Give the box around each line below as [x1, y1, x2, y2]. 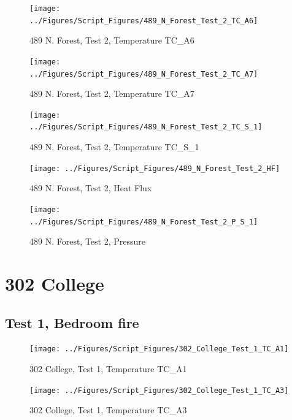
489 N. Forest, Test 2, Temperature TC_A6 [29, 34, 194, 47]
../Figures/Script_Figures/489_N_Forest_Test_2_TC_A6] [29, 16, 258, 25]
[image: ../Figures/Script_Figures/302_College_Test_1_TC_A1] [29, 345, 289, 354]
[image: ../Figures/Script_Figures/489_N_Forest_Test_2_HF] [29, 164, 280, 173]
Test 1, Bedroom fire [5, 313, 139, 332]
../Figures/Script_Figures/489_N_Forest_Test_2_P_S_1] [29, 217, 258, 226]
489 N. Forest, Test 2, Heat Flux [29, 181, 152, 194]
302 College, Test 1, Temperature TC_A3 [29, 403, 187, 416]
